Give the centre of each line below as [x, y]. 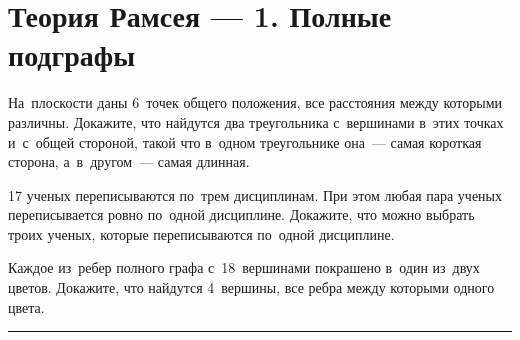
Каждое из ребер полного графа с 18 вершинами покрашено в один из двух [244, 267]
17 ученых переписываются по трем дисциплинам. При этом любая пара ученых [255, 194]
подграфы [72, 54]
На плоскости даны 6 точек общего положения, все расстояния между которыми [255, 102]
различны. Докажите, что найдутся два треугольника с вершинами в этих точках [256, 121]
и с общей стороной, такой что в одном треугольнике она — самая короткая [245, 141]
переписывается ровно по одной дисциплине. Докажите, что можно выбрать [241, 214]
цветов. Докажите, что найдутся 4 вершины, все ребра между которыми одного [251, 287]
